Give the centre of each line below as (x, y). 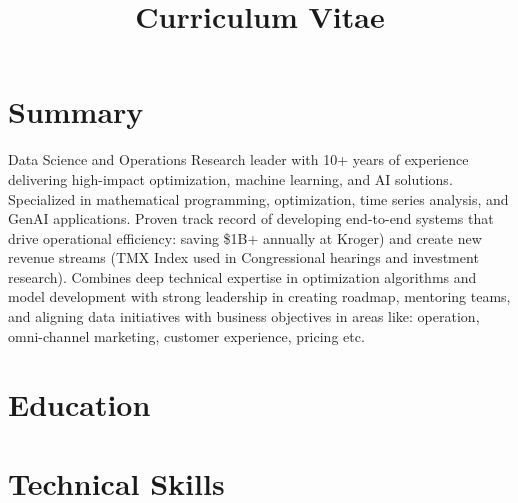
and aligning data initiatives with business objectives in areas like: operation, (244, 316)
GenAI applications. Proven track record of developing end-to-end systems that (251, 218)
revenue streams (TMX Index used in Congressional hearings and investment (243, 257)
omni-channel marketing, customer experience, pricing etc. (186, 335)
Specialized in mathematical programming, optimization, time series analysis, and (258, 198)
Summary (76, 111)
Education (79, 404)
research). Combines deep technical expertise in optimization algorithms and (242, 276)
